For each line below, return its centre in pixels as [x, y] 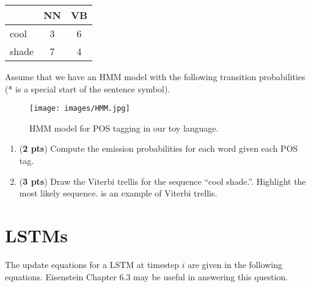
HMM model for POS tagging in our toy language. [124, 128]
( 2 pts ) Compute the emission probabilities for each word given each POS [159, 148]
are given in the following [235, 264]
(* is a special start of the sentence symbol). [88, 88]
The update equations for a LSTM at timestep [92, 264]
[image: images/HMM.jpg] [80, 109]
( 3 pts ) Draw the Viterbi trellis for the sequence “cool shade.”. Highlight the [163, 181]
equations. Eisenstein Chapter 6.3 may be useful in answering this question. [147, 276]
